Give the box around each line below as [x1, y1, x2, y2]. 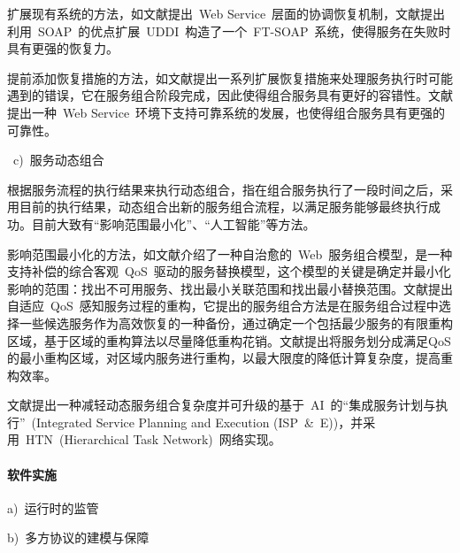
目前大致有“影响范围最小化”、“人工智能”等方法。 [31, 214, 316, 233]
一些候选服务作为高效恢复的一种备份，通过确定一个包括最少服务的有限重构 [19, 313, 453, 332]
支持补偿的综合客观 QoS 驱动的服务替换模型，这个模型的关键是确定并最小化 [7, 262, 451, 280]
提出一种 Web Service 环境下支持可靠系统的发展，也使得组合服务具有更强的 [7, 103, 446, 121]
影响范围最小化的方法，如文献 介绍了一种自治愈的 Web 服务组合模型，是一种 [7, 244, 453, 263]
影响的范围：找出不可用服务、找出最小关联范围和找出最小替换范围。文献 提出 [7, 279, 453, 297]
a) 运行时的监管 [7, 498, 99, 517]
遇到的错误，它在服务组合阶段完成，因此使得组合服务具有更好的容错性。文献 [7, 86, 453, 104]
